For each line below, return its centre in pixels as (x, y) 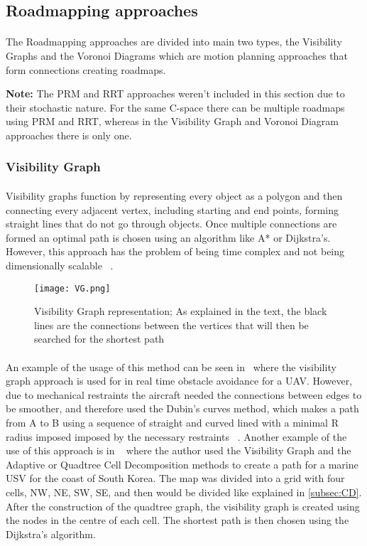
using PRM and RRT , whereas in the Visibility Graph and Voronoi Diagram (172, 121)
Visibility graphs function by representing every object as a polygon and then (174, 195)
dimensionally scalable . (60, 265)
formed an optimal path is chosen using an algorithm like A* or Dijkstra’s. (168, 237)
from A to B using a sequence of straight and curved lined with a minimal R (172, 422)
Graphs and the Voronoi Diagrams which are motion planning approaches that (177, 55)
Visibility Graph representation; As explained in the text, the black (181, 311)
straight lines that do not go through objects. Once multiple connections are (171, 224)
